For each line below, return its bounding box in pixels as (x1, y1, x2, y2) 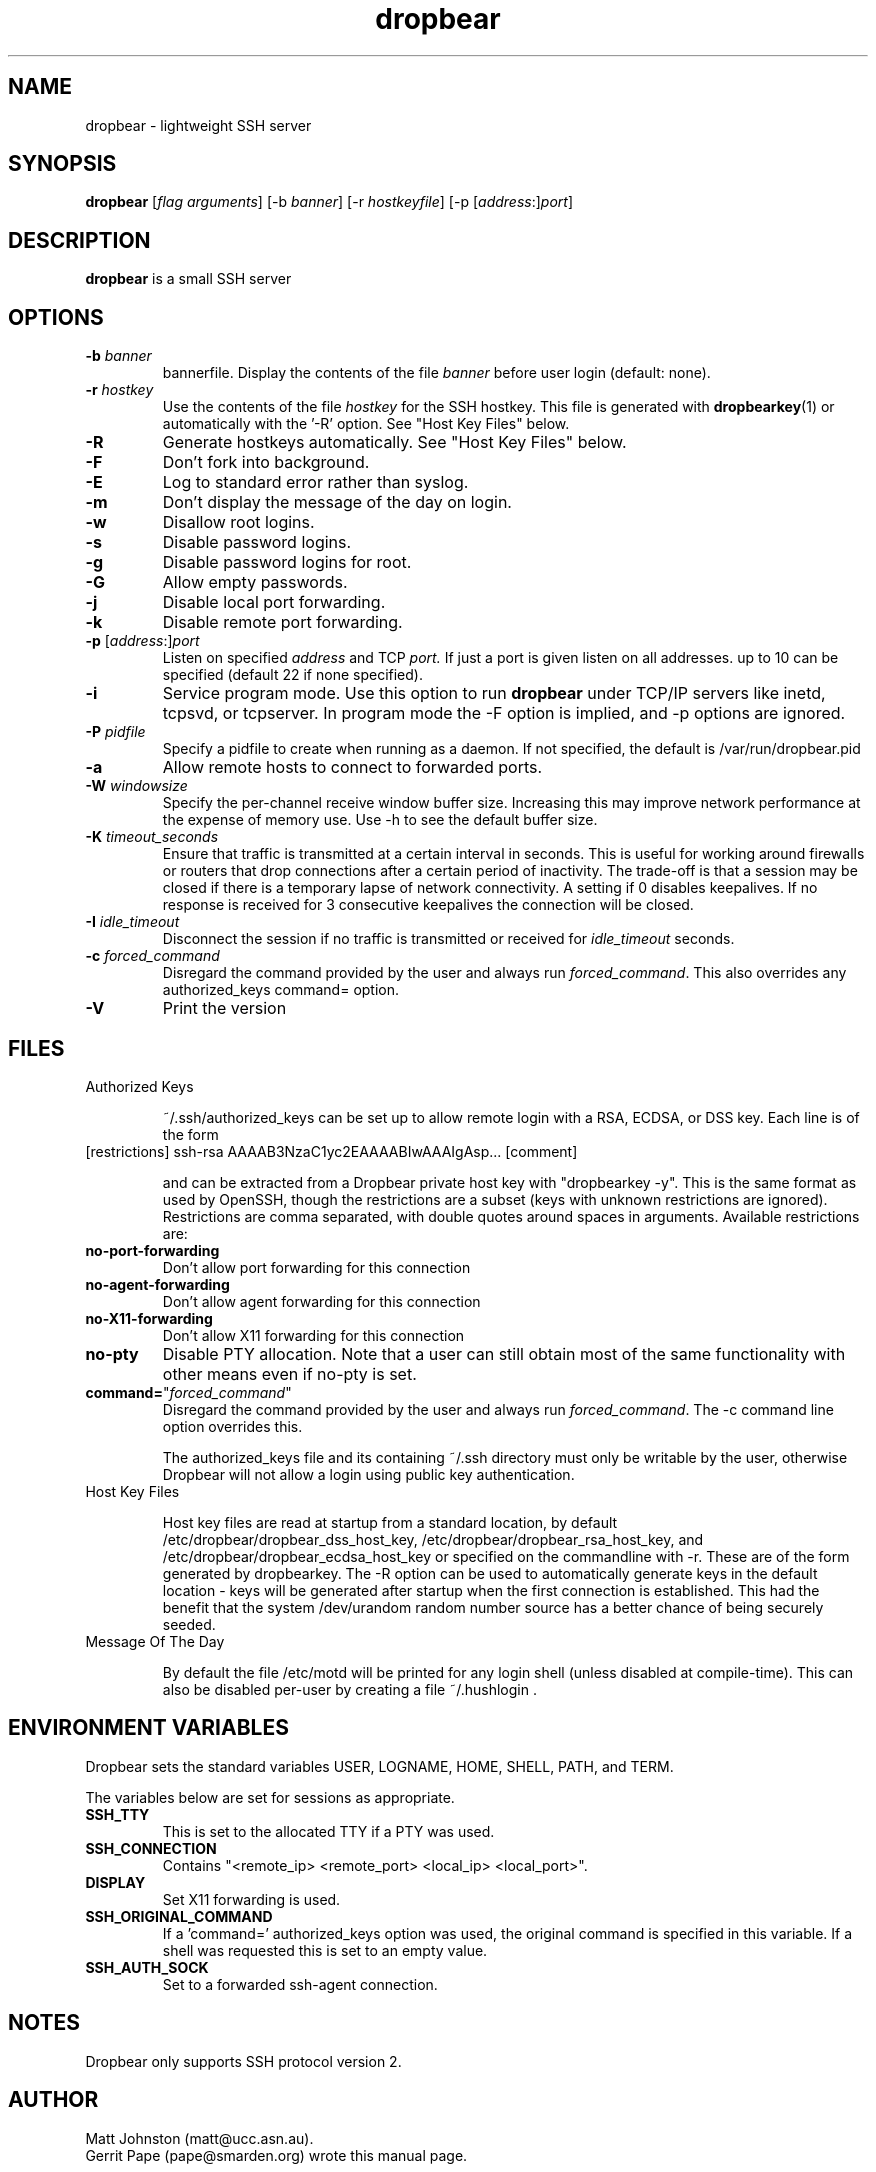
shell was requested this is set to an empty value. (162, 1941, 488, 1959)
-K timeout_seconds (85, 828, 219, 846)
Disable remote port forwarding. (162, 612, 403, 633)
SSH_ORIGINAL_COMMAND (85, 1907, 273, 1925)
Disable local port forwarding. (162, 592, 386, 613)
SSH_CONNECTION (85, 1839, 217, 1857)
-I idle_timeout (85, 913, 180, 931)
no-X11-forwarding (85, 1309, 213, 1327)
